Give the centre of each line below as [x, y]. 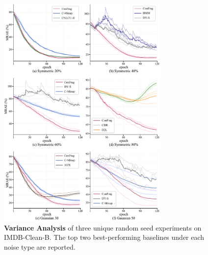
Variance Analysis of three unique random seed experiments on [103, 227]
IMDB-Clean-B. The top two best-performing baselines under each [104, 237]
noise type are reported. [40, 246]
